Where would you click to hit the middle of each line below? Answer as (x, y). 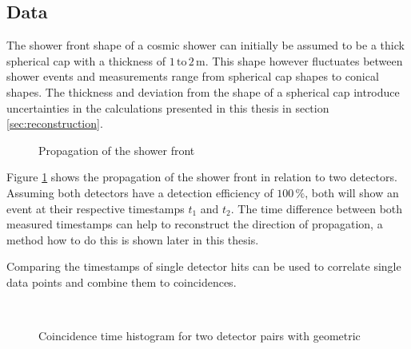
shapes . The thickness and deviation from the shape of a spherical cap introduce (203, 91)
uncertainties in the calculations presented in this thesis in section (168, 107)
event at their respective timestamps (96, 208)
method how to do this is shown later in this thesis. (133, 239)
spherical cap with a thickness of (86, 60)
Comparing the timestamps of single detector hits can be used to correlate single (204, 266)
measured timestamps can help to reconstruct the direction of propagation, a (195, 224)
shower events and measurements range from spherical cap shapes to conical (193, 76)
